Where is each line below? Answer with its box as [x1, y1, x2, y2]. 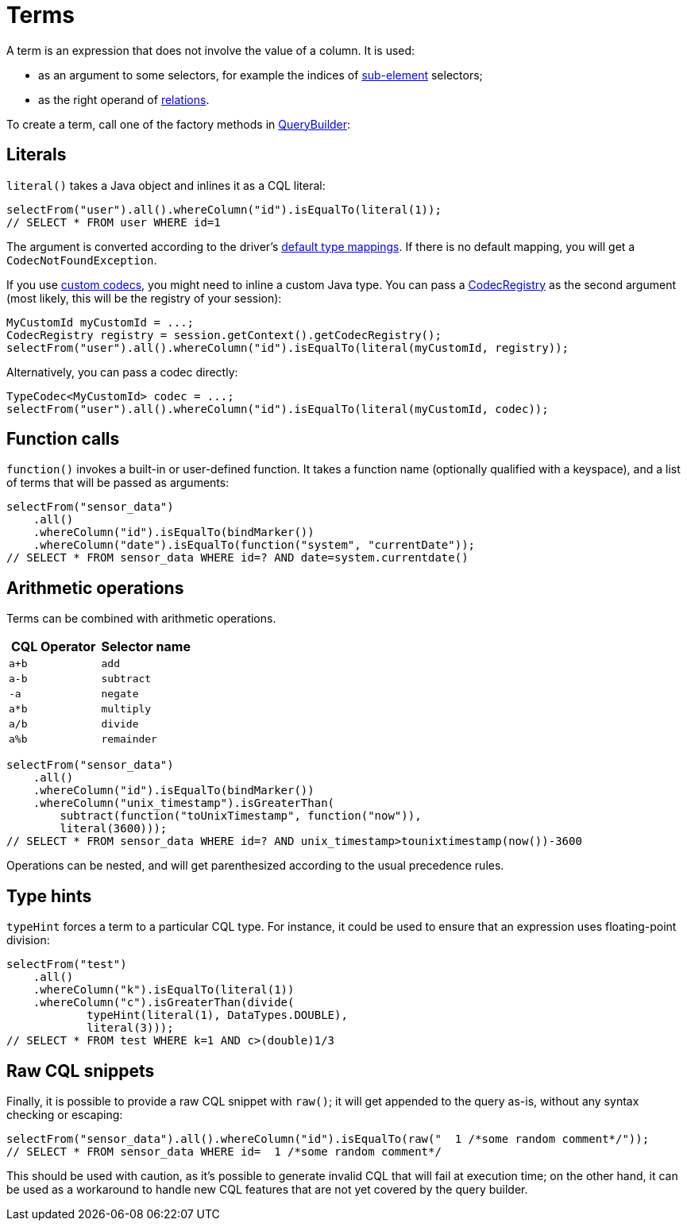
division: [6, 933, 50, 947]
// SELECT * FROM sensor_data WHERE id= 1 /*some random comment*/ [6, 1144, 442, 1158]
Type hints [6, 886, 92, 906]
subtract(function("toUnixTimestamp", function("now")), [60, 809, 422, 823]
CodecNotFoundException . [6, 253, 157, 267]
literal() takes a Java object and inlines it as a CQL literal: [6, 178, 326, 192]
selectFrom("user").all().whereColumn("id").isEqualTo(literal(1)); [6, 203, 442, 216]
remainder [101, 733, 157, 746]
